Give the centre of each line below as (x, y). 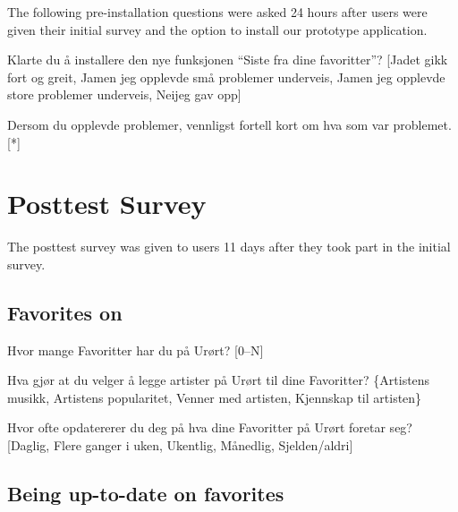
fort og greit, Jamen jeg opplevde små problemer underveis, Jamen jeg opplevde (226, 77)
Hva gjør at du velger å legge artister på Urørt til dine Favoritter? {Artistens (219, 380)
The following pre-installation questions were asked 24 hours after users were (217, 12)
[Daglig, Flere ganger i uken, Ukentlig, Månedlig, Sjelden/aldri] (180, 445)
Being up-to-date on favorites (146, 494)
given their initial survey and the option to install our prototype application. (217, 29)
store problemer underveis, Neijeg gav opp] (124, 94)
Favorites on (65, 312)
